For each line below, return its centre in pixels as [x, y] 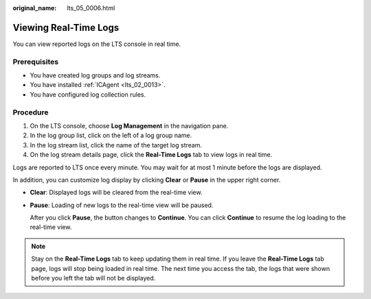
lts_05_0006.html [91, 8]
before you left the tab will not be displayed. [93, 278]
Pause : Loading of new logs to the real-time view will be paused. [122, 205]
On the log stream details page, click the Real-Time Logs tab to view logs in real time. [151, 155]
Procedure [31, 112]
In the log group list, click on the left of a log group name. [111, 135]
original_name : [35, 8]
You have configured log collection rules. [88, 94]
